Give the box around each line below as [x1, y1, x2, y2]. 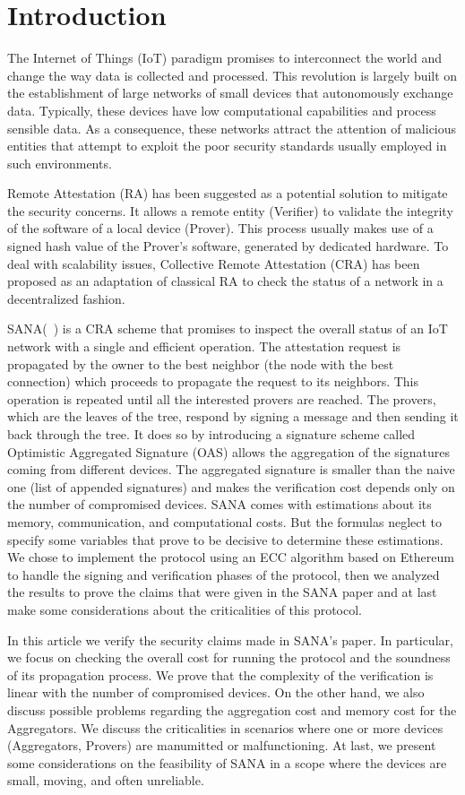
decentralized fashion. [7, 289, 125, 307]
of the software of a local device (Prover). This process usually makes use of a [7, 219, 434, 238]
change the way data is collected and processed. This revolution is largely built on [7, 65, 458, 84]
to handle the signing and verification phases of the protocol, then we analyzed [7, 565, 440, 583]
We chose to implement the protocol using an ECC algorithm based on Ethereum [7, 548, 454, 566]
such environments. [7, 153, 112, 172]
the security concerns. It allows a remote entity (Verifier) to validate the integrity [7, 201, 453, 220]
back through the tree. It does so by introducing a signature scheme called [7, 425, 416, 443]
